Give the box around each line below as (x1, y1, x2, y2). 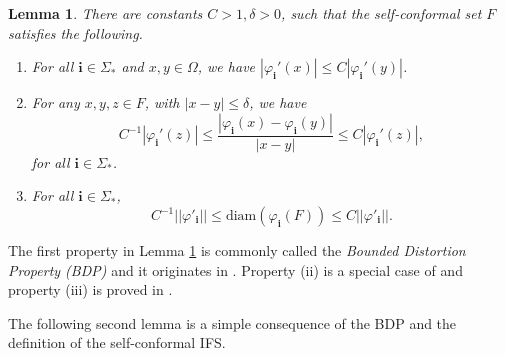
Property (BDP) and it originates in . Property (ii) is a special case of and (8, 259, 463, 280)
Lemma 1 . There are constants (8, 3, 203, 23)
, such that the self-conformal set (281, 3, 482, 23)
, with (144, 92, 180, 113)
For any (31, 92, 80, 113)
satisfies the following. (8, 22, 143, 43)
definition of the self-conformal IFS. (8, 332, 226, 353)
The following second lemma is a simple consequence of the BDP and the (8, 312, 457, 333)
